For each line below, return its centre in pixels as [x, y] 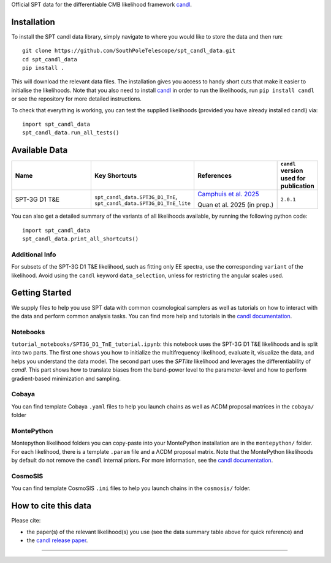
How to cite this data [51, 506]
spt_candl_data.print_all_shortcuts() [81, 239]
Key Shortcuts [116, 175]
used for [293, 178]
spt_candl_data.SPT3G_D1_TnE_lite [143, 203]
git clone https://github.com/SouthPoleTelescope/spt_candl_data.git [129, 51]
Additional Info [34, 255]
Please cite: [26, 521]
